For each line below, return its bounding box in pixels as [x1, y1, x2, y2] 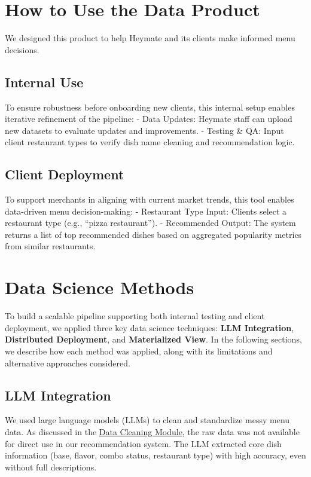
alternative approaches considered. [5, 356, 130, 369]
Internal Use [5, 72, 84, 91]
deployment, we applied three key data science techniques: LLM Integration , [5, 321, 294, 334]
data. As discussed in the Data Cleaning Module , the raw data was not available [5, 425, 300, 438]
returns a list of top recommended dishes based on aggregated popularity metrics [5, 228, 302, 240]
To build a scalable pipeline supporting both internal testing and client [5, 310, 265, 322]
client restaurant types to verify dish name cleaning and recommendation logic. [5, 136, 295, 148]
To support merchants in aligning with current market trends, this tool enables [5, 193, 294, 206]
